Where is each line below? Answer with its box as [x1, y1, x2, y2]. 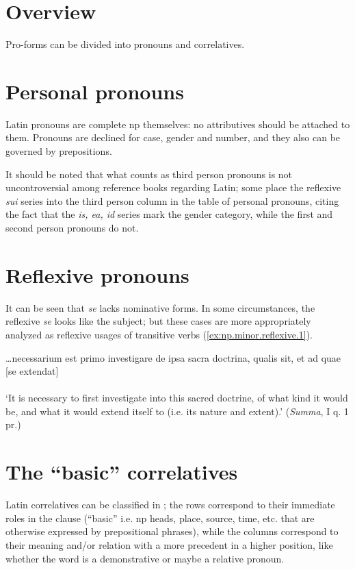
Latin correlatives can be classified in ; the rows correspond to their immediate [5, 497, 335, 512]
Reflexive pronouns [5, 260, 189, 288]
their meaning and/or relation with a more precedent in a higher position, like [5, 537, 333, 552]
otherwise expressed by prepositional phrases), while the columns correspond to [5, 524, 339, 538]
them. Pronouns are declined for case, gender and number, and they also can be [5, 130, 341, 145]
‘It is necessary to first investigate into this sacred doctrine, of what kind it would [5, 391, 348, 405]
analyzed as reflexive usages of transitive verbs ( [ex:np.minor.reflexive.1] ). [5, 327, 313, 341]
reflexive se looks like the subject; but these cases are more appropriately [5, 314, 311, 328]
